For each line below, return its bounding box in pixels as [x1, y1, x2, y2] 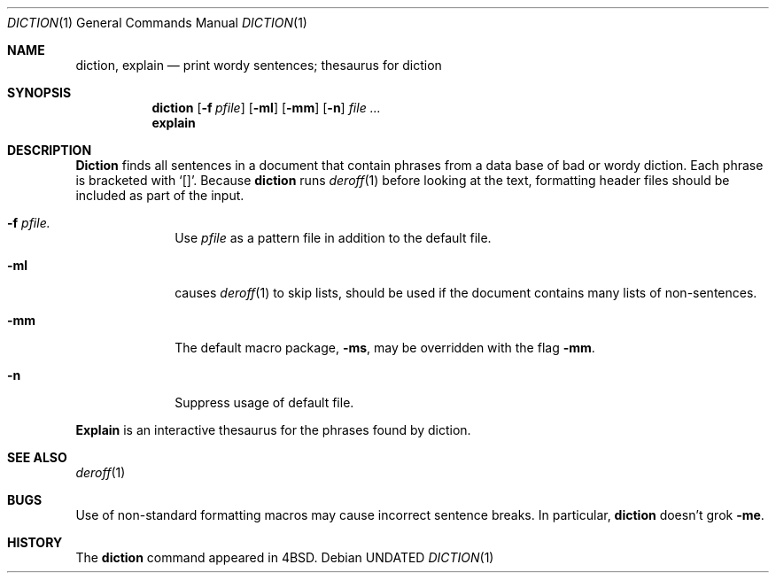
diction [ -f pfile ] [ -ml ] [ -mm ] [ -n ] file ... [151, 100, 381, 115]
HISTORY [7, 535, 63, 550]
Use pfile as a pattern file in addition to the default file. [175, 230, 492, 245]
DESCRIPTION [7, 143, 92, 158]
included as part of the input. [75, 188, 244, 203]
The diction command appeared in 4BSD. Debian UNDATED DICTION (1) [75, 550, 494, 565]
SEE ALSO [7, 450, 67, 465]
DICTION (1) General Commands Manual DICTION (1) [7, 15, 307, 30]
